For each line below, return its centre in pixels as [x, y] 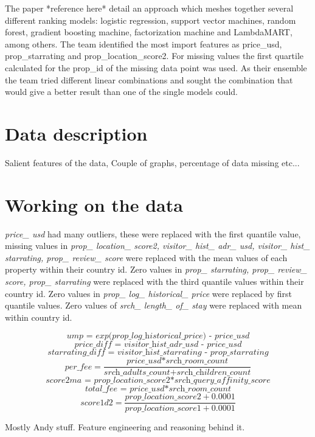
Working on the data [94, 204]
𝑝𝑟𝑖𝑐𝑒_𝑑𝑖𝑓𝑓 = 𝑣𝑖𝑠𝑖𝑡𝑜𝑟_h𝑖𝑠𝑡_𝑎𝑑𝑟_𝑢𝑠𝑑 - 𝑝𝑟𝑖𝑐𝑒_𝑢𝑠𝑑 [158, 345]
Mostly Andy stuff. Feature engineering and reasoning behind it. [125, 427]
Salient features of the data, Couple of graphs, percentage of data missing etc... [152, 162]
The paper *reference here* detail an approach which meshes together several [149, 8]
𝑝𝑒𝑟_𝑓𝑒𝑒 [78, 367]
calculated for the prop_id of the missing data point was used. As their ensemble [156, 67]
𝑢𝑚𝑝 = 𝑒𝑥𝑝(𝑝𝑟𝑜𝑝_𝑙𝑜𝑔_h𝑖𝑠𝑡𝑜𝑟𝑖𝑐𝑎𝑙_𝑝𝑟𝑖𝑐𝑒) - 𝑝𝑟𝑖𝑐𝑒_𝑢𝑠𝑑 [158, 336]
